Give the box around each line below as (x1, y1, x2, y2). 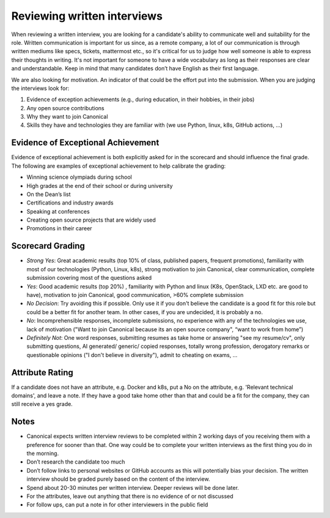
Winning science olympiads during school (26, 173, 133, 181)
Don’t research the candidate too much (26, 458, 125, 465)
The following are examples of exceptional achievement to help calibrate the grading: (11, 162, 226, 170)
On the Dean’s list (26, 190, 71, 198)
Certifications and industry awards (26, 199, 114, 206)
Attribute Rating (11, 367, 73, 378)
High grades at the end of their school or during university (26, 182, 174, 189)
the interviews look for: (11, 84, 70, 92)
